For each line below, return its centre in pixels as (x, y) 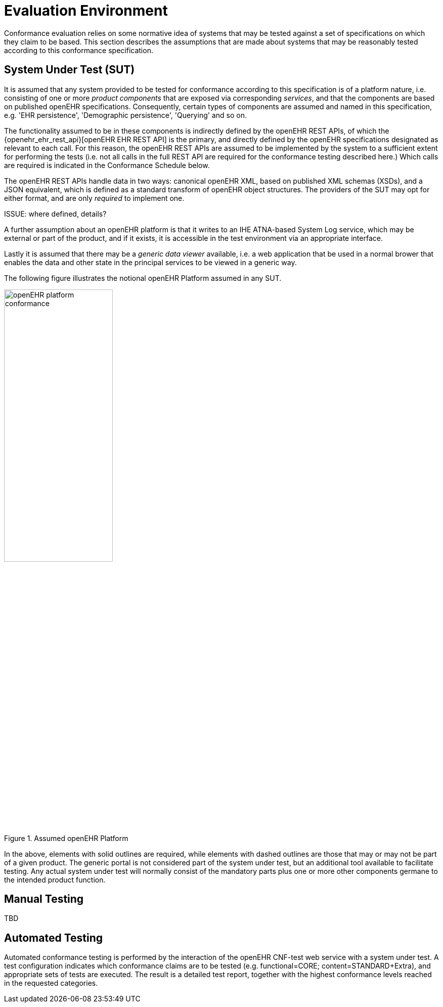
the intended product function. (55, 879)
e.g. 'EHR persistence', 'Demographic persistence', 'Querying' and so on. (125, 115)
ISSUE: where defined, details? (55, 214)
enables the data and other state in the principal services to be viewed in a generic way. (150, 262)
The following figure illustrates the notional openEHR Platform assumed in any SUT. (143, 278)
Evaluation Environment (86, 11)
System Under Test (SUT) (70, 70)
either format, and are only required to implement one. (94, 198)
